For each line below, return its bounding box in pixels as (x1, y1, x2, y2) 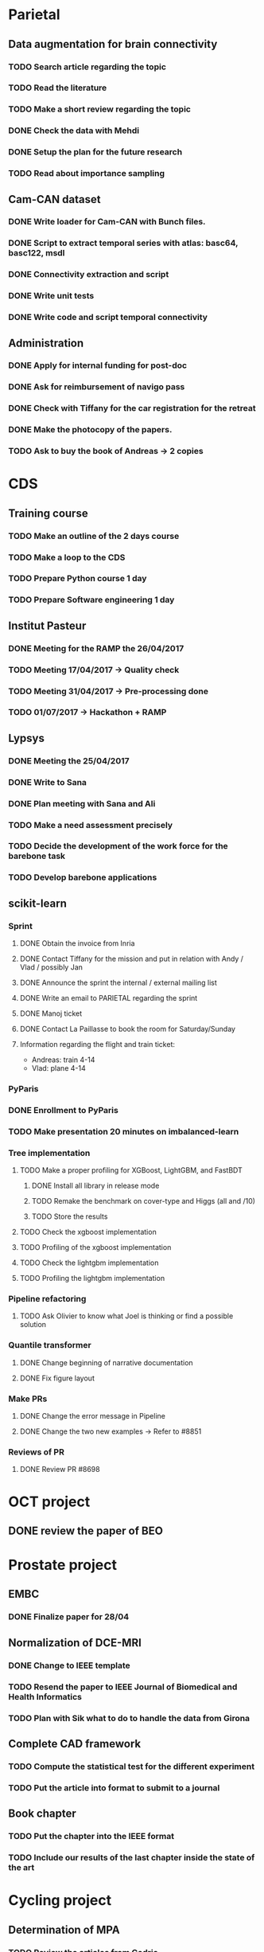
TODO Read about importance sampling (8, 168, 165, 179)
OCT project (8, 1493, 91, 1510)
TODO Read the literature (8, 82, 107, 93)
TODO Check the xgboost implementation (19, 1228, 157, 1237)
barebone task (8, 850, 66, 861)
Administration (8, 336, 84, 349)
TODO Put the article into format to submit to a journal (8, 1782, 220, 1793)
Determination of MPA (8, 1923, 121, 1936)
